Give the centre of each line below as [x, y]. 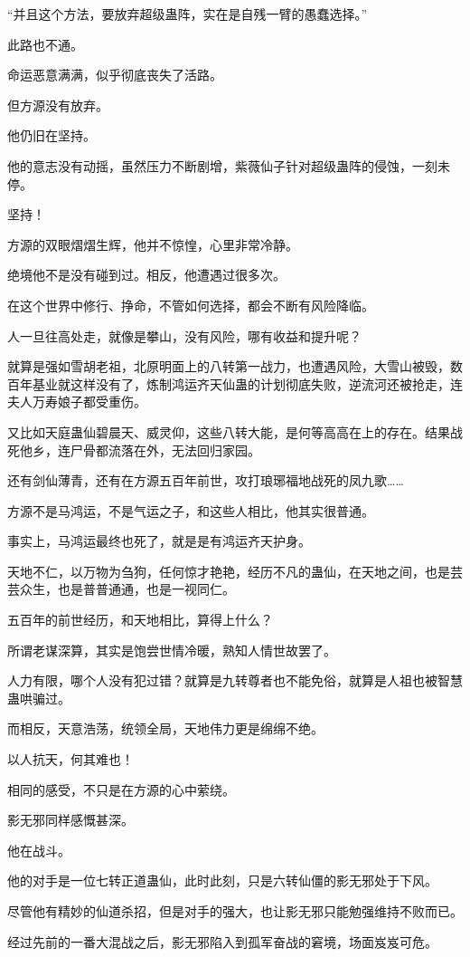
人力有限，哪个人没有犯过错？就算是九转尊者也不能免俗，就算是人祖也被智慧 [235, 680]
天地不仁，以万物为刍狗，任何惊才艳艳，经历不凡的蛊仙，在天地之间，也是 [229, 571]
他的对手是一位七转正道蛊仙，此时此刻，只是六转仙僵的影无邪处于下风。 [222, 880]
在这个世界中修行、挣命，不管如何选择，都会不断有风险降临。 [191, 305]
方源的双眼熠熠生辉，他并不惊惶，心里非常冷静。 [153, 244]
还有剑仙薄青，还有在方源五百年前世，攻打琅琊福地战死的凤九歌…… [206, 480]
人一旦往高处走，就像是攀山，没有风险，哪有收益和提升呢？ [184, 335]
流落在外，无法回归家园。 [184, 450]
